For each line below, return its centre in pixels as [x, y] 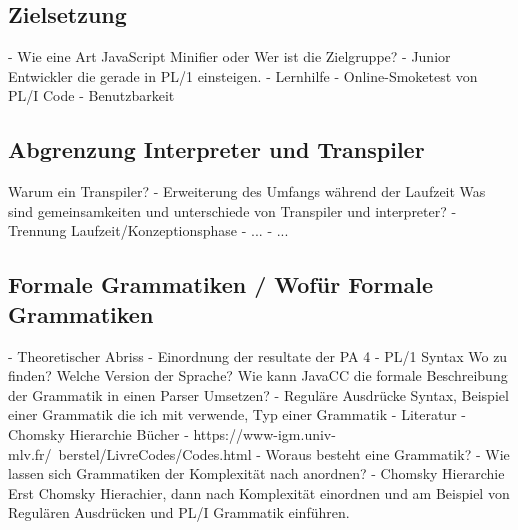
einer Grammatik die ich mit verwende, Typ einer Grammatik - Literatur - [237, 414]
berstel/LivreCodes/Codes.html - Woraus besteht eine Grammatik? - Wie [284, 453]
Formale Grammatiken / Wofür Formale [220, 284]
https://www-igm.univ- [264, 433]
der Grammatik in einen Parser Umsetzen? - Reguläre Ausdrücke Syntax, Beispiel [258, 394]
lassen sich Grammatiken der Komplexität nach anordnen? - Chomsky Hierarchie [256, 473]
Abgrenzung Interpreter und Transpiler [216, 149]
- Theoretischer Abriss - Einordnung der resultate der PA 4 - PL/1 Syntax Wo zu [258, 355]
